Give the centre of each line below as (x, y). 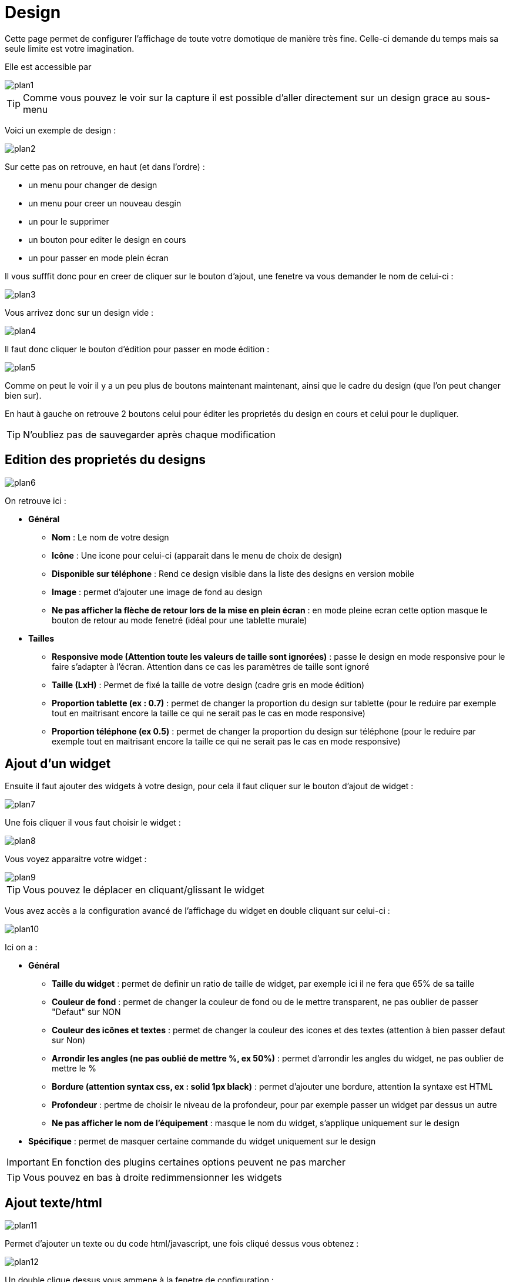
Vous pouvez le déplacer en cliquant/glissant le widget (144, 890)
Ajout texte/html (53, 1203)
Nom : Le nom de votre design (110, 537)
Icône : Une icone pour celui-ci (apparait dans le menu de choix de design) (197, 555)
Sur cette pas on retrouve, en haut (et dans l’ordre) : (105, 166)
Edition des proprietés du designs (105, 460)
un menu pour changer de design (93, 185)
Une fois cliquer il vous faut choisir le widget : (93, 823)
